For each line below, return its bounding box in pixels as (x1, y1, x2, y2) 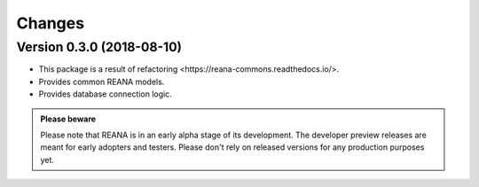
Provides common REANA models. (38, 76, 165, 87)
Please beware (40, 113, 97, 124)
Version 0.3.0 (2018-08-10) (16, 39, 182, 55)
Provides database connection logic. (38, 89, 172, 99)
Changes (16, 13, 84, 33)
